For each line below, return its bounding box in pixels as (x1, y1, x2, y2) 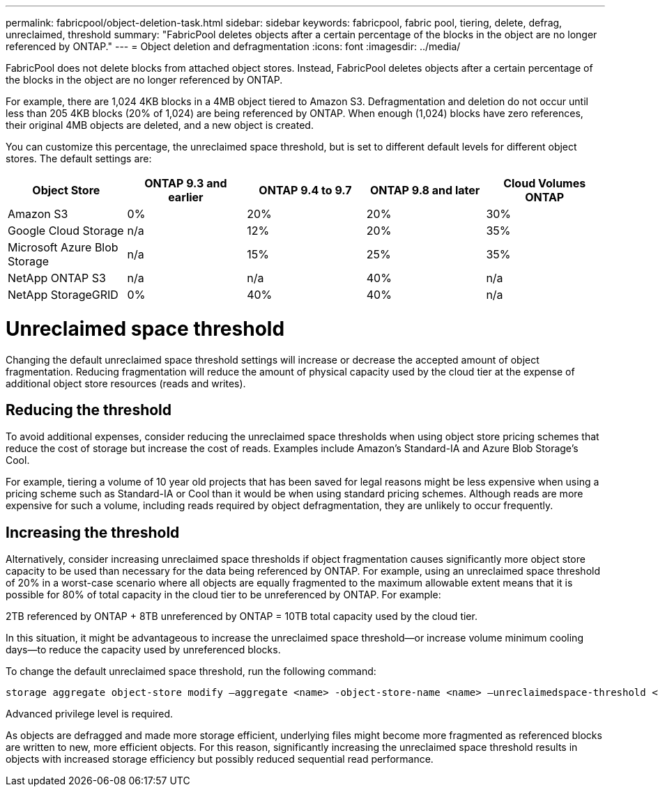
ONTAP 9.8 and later (369, 183, 480, 197)
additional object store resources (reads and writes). (6, 377, 246, 389)
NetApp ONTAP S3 (8, 271, 106, 285)
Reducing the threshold (6, 401, 172, 419)
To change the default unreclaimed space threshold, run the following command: (6, 665, 376, 678)
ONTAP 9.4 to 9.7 (259, 183, 352, 197)
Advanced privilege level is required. (6, 708, 174, 720)
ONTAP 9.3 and (144, 176, 227, 190)
